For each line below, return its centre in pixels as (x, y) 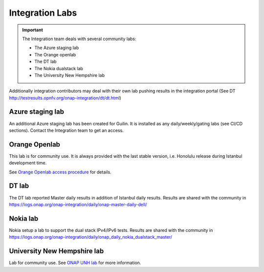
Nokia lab (24, 218)
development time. (28, 163)
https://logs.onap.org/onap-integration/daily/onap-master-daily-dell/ (78, 204)
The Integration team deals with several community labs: (79, 39)
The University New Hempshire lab (70, 75)
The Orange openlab (55, 54)
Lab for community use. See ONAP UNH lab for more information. (75, 263)
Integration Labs (43, 13)
